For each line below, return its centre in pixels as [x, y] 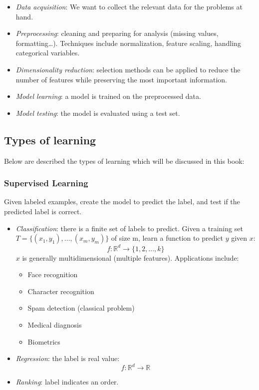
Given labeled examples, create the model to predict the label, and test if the [122, 201]
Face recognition [53, 274]
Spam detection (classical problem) [81, 308]
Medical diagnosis [55, 325]
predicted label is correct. [43, 211]
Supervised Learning [46, 183]
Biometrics [44, 341]
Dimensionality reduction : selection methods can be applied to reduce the [128, 69]
